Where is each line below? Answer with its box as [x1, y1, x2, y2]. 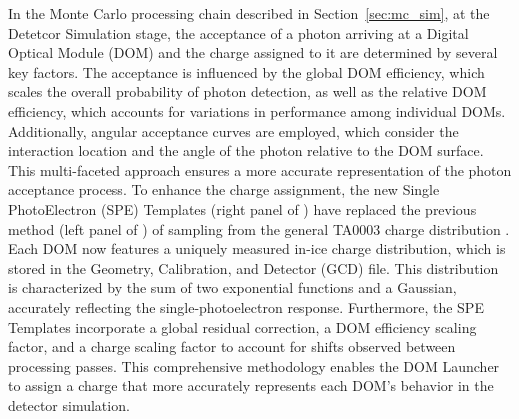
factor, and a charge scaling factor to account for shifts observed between [8, 336, 456, 357]
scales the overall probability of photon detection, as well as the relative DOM [8, 81, 487, 102]
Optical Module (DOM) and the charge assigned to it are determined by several [8, 42, 498, 63]
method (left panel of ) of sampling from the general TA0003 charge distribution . [8, 218, 510, 239]
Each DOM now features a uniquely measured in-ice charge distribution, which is [8, 238, 506, 259]
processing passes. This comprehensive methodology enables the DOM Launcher [8, 355, 500, 376]
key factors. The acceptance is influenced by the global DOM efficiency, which [8, 61, 485, 82]
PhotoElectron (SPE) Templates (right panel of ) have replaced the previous [8, 198, 477, 219]
